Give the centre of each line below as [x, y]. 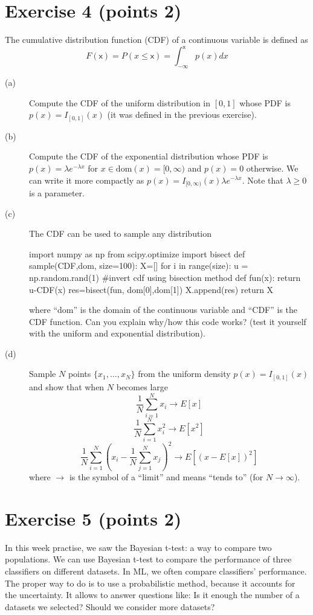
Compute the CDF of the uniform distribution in [120, 102]
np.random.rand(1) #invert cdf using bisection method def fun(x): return [165, 277]
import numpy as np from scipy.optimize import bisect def [137, 253]
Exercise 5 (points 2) [93, 518]
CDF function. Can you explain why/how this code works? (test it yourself [168, 321]
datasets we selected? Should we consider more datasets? [110, 606]
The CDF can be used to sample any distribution [121, 233]
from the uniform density [184, 374]
